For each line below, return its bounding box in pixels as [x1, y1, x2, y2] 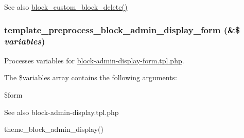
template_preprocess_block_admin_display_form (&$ [4, 23, 240, 36]
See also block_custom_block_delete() [4, 2, 128, 12]
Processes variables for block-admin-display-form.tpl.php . [4, 55, 184, 65]
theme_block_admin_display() [4, 124, 103, 134]
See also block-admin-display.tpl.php [4, 106, 119, 117]
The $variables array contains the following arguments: [4, 72, 177, 83]
